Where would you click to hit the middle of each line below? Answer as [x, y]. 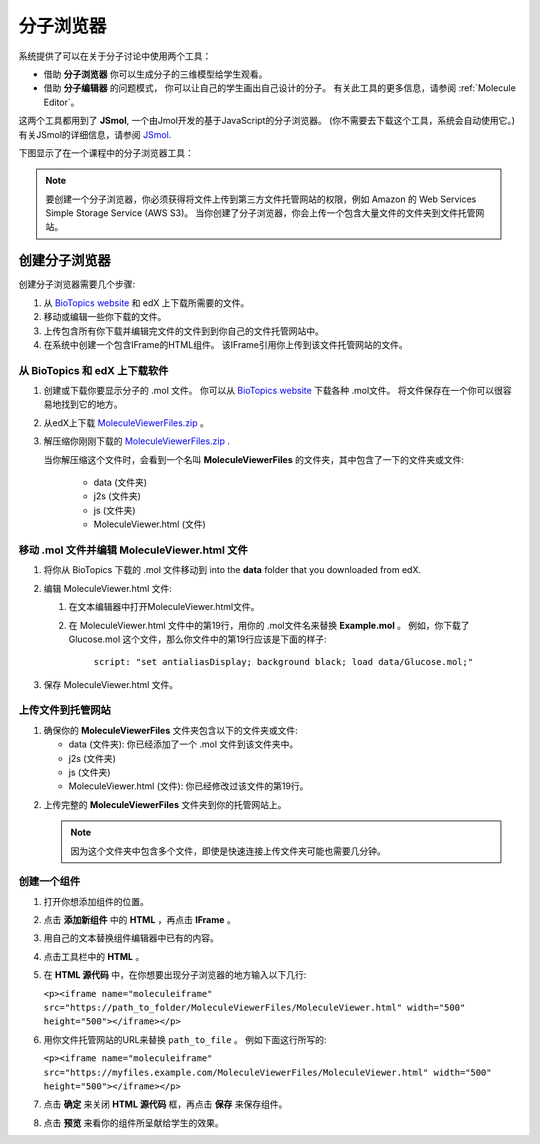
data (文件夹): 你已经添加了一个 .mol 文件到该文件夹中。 [183, 744]
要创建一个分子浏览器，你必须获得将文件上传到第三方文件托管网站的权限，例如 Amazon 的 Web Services [261, 199]
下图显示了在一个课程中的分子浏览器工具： [106, 152]
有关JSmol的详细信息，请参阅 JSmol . [95, 134]
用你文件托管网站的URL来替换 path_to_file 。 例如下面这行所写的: [185, 1039]
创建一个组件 [49, 882]
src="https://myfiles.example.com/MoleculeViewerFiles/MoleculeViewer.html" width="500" [267, 1072]
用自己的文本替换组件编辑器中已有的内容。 [131, 938]
